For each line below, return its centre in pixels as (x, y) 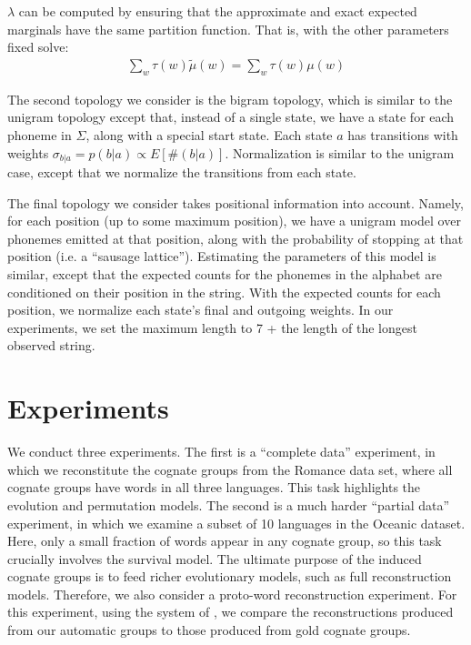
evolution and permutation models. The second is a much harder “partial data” (229, 504)
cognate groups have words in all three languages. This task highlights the (214, 487)
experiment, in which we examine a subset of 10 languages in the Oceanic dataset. (236, 523)
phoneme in (40, 135)
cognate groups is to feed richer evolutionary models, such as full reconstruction (230, 576)
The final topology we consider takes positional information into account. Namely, (235, 202)
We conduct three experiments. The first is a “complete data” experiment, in (221, 452)
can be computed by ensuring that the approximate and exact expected (218, 11)
